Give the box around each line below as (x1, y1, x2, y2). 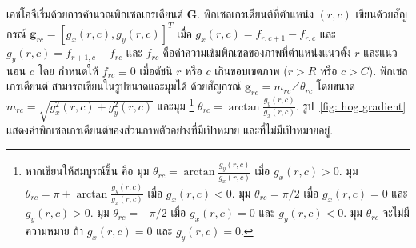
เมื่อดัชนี (139, 62, 173, 78)
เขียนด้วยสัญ (355, 6, 407, 22)
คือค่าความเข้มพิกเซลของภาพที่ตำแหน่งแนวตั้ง (162, 44, 351, 61)
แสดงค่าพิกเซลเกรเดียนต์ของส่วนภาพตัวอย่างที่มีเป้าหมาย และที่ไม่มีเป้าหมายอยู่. (6, 121, 334, 138)
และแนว (363, 44, 398, 61)
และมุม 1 (157, 95, 194, 114)
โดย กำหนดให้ (38, 62, 99, 78)
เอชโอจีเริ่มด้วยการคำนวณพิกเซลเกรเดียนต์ (6, 6, 183, 22)
